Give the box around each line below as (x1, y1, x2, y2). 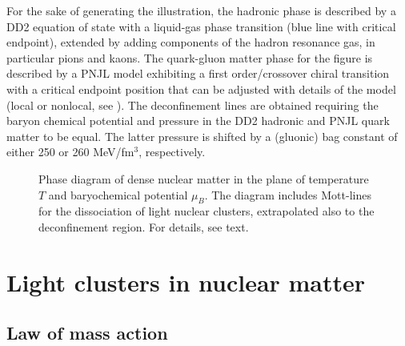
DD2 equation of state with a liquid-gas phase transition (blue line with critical (6, 18, 396, 34)
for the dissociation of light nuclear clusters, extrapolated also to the (38, 203, 375, 219)
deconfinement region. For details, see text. (38, 218, 249, 235)
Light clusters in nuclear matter (6, 265, 366, 298)
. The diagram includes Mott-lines (204, 186, 371, 203)
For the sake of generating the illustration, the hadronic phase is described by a (6, 2, 396, 18)
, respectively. (138, 143, 206, 160)
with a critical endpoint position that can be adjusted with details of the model (6, 80, 396, 97)
